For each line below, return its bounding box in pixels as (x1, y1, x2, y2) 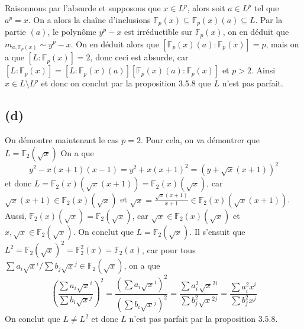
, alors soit (187, 2, 225, 14)
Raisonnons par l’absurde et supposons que (5, 2, 161, 14)
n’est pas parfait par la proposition (129, 312, 256, 324)
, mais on (266, 37, 299, 50)
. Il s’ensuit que (189, 225, 245, 237)
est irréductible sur (124, 25, 193, 38)
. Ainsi (251, 64, 276, 76)
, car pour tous (141, 243, 196, 256)
